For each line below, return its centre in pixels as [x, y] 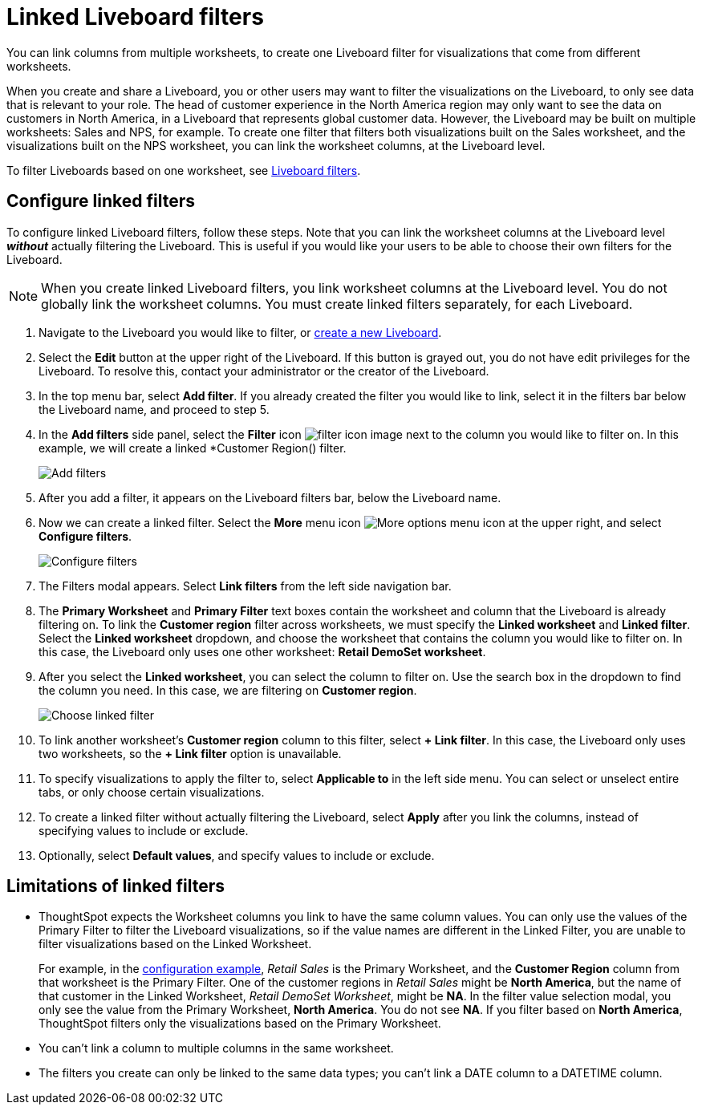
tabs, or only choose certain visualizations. [152, 792]
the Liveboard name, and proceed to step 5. [154, 409]
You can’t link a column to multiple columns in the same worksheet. [216, 1048]
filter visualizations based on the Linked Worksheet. [175, 944]
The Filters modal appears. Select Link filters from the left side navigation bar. [245, 586]
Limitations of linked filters [116, 886]
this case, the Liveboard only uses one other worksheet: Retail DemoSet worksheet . [262, 651]
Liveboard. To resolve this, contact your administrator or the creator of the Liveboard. [264, 371]
